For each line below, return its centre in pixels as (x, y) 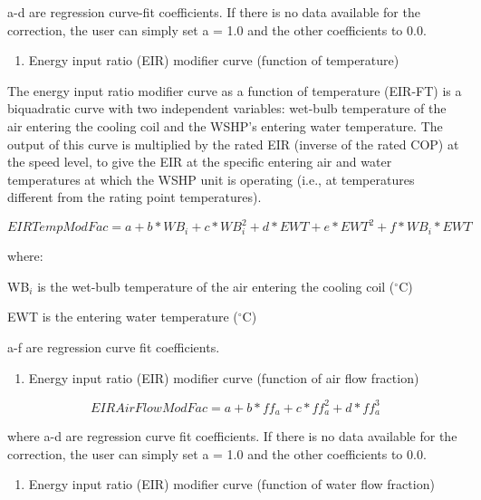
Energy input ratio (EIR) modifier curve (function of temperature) (214, 60)
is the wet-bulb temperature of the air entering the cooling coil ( (216, 286)
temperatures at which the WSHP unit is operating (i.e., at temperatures (211, 179)
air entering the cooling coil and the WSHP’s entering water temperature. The (225, 125)
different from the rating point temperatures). (135, 197)
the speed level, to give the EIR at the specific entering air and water (200, 162)
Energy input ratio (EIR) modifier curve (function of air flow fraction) (224, 377)
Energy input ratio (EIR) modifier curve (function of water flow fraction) (231, 484)
